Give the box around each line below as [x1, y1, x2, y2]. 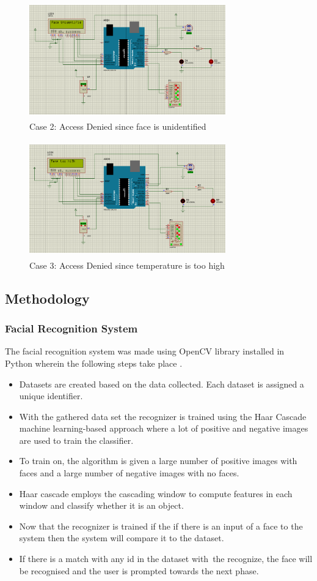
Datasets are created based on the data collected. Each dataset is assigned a [19, 377, 304, 390]
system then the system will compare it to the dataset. [19, 531, 224, 544]
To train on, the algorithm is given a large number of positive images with [19, 454, 297, 467]
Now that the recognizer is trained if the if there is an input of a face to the [19, 519, 303, 532]
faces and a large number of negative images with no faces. [19, 467, 239, 479]
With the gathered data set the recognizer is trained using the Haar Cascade [19, 410, 307, 422]
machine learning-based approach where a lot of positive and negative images [19, 422, 308, 435]
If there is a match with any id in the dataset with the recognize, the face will [19, 552, 313, 565]
